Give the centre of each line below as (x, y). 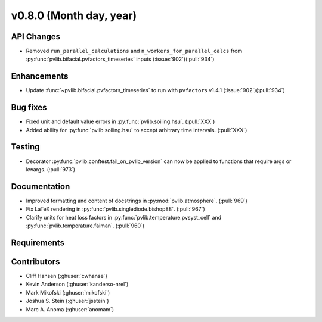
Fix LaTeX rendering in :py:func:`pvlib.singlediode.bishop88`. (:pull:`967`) (115, 209)
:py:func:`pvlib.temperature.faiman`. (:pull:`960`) (85, 226)
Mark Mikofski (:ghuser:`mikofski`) (68, 292)
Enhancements (40, 76)
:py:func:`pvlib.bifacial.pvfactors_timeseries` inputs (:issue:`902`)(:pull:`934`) (120, 59)
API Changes (36, 37)
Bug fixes (29, 107)
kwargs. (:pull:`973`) (51, 169)
